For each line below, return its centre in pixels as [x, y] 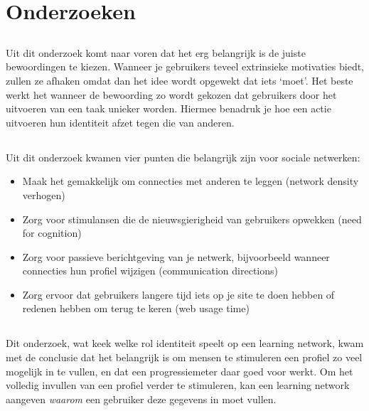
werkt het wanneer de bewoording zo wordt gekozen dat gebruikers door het [171, 94]
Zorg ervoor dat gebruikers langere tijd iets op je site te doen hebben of [178, 294]
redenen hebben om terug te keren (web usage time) [136, 308]
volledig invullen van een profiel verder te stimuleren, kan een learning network [178, 385]
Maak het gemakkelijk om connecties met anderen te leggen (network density [191, 181]
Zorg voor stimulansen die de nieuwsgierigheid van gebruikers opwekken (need [192, 219]
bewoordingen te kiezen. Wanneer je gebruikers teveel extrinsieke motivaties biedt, [185, 66]
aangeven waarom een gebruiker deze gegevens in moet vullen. [141, 399]
